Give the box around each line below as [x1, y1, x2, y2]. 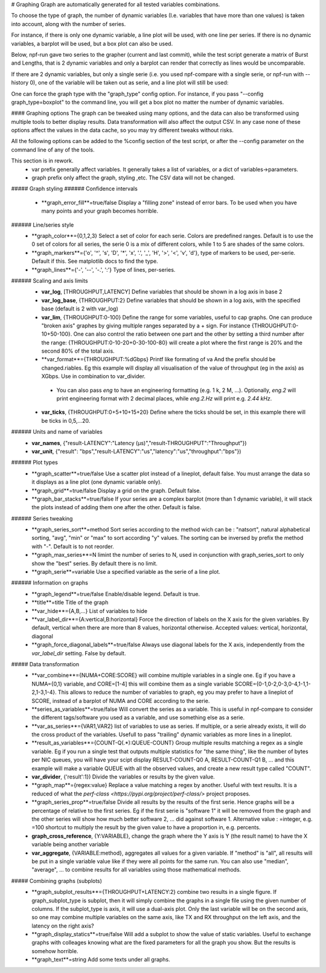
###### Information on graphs [11, 579, 89, 586]
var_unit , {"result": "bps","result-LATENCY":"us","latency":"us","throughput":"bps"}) [31, 448, 241, 455]
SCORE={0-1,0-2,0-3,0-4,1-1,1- [234, 680, 311, 687]
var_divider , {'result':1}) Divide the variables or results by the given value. [31, 773, 216, 780]
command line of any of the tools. [11, 146, 95, 153]
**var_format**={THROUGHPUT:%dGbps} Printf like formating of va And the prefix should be [41, 356, 276, 363]
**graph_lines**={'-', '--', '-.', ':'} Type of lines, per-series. [31, 266, 176, 273]
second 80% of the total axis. [41, 347, 115, 355]
